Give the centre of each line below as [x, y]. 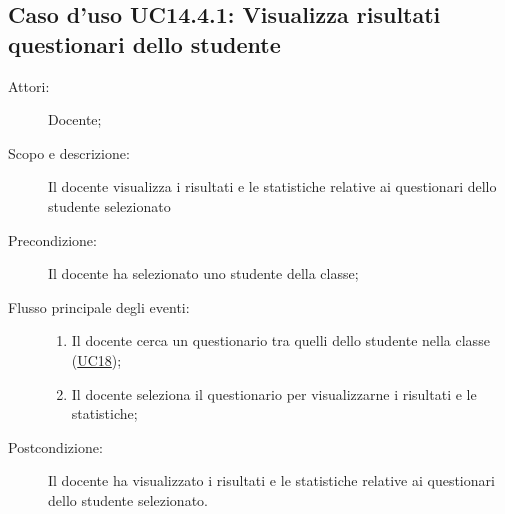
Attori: [29, 85]
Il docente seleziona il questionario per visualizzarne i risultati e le [274, 393]
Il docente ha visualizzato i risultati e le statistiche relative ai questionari [271, 480]
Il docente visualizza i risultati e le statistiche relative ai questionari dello [272, 186]
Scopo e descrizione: [69, 152]
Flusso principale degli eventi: [99, 306]
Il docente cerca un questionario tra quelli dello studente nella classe [280, 340]
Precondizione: [52, 239]
